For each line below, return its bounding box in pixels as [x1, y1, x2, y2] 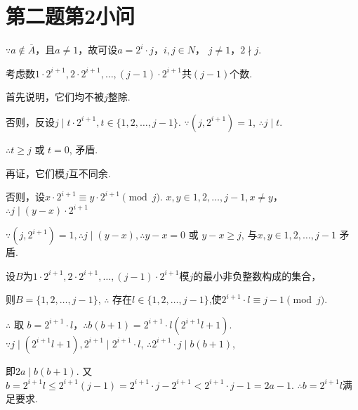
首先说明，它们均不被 [6, 89, 104, 104]
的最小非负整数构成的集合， [193, 268, 321, 283]
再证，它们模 [6, 165, 65, 180]
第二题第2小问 [6, 1, 135, 30]
